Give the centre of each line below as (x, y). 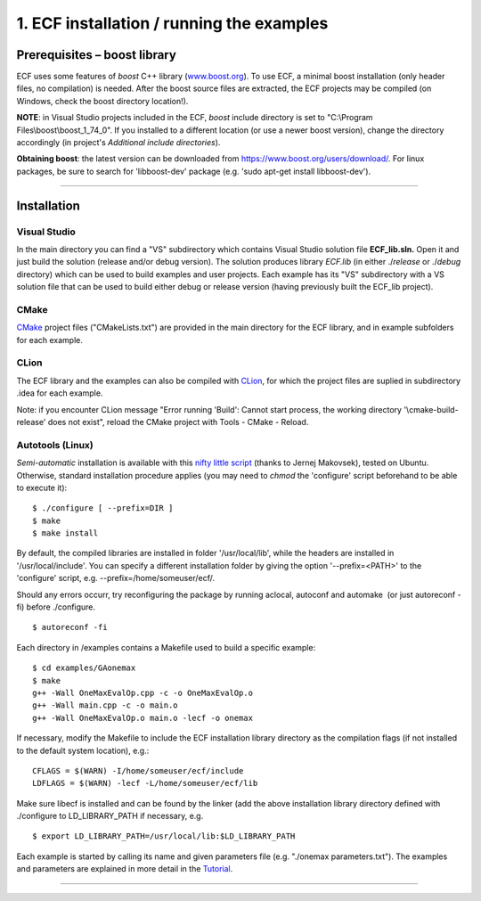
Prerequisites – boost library (97, 55)
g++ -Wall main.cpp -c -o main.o (105, 705)
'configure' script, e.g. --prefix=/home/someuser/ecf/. (116, 578)
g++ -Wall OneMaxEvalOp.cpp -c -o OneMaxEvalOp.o (143, 692)
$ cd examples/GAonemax (84, 668)
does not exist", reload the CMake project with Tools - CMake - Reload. (178, 422)
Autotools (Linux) (55, 445)
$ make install (65, 533)
